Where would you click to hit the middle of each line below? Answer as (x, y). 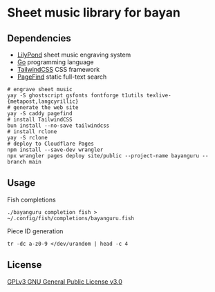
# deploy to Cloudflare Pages (51, 144)
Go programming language (56, 62)
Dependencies (39, 38)
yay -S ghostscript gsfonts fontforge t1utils (75, 95)
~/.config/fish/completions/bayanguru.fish (71, 218)
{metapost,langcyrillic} (43, 101)
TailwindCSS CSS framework (58, 69)
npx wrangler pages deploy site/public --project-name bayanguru (103, 156)
